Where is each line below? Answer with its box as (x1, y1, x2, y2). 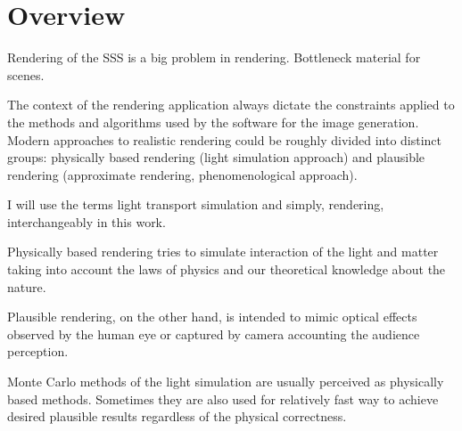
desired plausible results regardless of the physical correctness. (7, 407, 347, 426)
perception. (7, 342, 69, 361)
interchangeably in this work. (7, 212, 166, 231)
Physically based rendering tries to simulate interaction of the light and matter (7, 242, 439, 261)
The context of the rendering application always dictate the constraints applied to (7, 95, 455, 114)
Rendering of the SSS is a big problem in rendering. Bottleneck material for (7, 48, 421, 67)
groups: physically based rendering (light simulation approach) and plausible (7, 148, 425, 167)
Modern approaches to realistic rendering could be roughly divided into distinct (7, 130, 442, 149)
